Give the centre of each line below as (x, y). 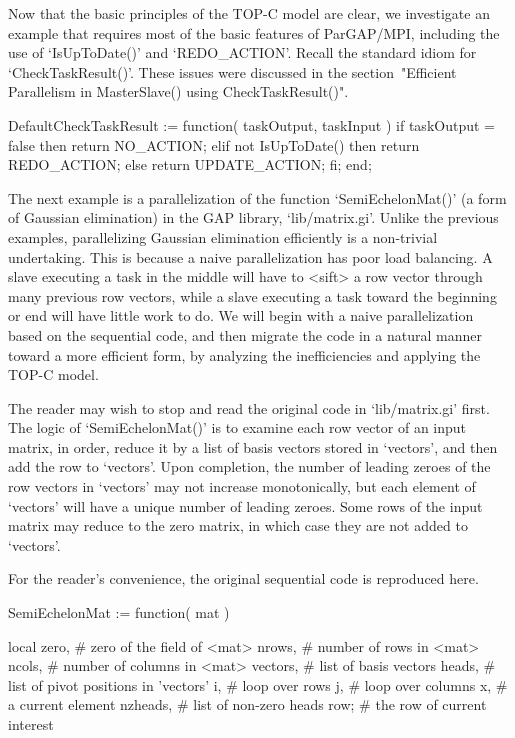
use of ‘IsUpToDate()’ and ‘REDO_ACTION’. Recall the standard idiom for (242, 52)
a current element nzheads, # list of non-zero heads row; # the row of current (247, 704)
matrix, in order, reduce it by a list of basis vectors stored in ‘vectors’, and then (253, 446)
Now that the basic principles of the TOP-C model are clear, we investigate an (249, 13)
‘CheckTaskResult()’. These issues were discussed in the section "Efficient (232, 71)
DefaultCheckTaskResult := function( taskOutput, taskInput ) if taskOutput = (251, 124)
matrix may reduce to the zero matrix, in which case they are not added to (238, 525)
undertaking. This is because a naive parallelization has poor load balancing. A (250, 256)
